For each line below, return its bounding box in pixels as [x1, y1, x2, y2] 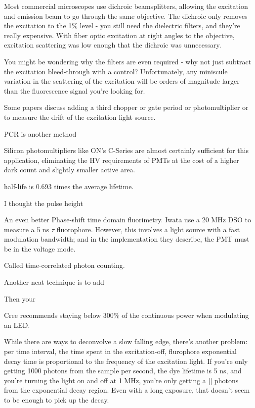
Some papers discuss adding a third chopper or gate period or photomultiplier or [4, 102, 249, 112]
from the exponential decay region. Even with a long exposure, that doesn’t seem [4, 385, 250, 395]
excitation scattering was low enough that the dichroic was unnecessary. [4, 40, 221, 50]
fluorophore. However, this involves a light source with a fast [56, 224, 240, 234]
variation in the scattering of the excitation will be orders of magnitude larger [4, 76, 240, 86]
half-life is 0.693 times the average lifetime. [4, 181, 134, 191]
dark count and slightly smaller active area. [4, 164, 135, 175]
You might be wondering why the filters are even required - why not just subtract [4, 56, 252, 66]
